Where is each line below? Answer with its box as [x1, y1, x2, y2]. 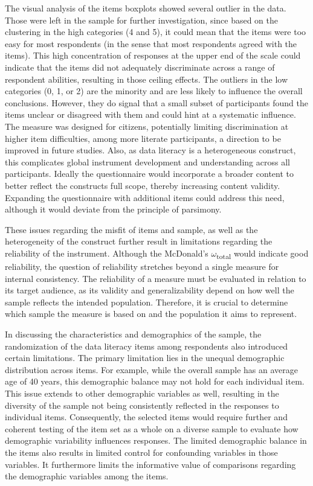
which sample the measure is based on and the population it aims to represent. [5, 307, 297, 320]
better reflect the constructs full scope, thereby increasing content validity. [5, 179, 280, 191]
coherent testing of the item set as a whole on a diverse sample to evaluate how [5, 422, 298, 435]
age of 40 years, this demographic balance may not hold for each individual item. [5, 375, 305, 388]
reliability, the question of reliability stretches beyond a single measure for [5, 260, 279, 272]
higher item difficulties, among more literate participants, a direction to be [5, 132, 281, 144]
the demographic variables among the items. [5, 470, 169, 482]
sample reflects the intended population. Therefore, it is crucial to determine [5, 295, 288, 308]
